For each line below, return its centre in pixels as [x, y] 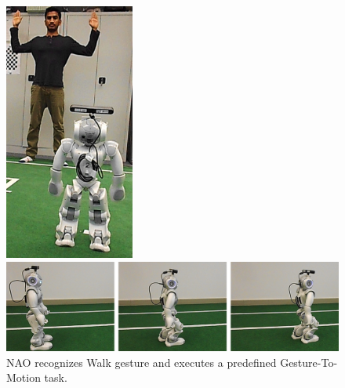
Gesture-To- [309, 362]
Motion [24, 377]
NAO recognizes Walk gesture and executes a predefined [142, 362]
